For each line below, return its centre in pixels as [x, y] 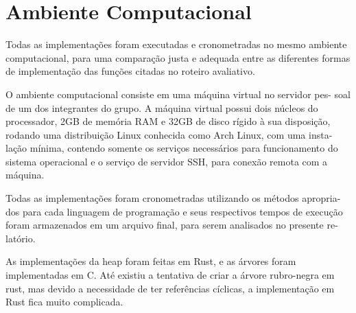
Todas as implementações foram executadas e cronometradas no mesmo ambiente [176, 44]
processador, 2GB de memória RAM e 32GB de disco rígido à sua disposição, [168, 121]
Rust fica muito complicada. [64, 302]
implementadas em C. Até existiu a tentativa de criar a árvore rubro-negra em [170, 275]
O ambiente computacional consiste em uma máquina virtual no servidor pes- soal [178, 94]
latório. [21, 238]
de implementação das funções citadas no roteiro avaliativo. [130, 71]
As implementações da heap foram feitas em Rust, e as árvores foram [151, 261]
